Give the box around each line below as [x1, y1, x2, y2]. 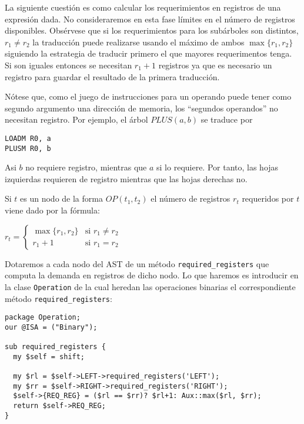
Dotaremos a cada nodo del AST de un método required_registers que [5, 257, 269, 269]
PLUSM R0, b [5, 144, 51, 153]
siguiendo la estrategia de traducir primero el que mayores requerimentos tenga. [5, 47, 292, 60]
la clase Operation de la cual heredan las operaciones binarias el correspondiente [5, 280, 296, 292]
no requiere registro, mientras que [25, 161, 147, 173]
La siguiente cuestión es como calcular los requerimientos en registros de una [5, 1, 281, 13]
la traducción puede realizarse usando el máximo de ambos [32, 35, 245, 48]
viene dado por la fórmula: [5, 204, 100, 216]
